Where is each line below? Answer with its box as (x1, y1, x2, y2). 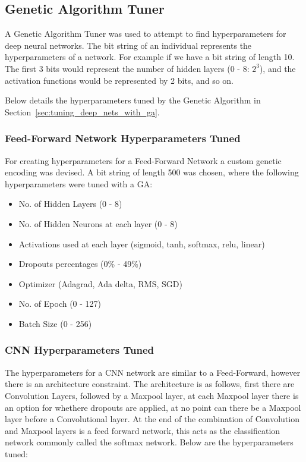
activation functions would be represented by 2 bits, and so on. (5, 74, 234, 86)
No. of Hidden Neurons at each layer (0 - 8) (18, 217, 178, 230)
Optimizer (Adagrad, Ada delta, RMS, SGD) (18, 277, 182, 290)
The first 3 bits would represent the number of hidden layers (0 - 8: (5, 62, 250, 74)
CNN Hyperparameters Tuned (5, 342, 154, 357)
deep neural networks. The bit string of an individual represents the (5, 39, 252, 51)
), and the (259, 62, 296, 74)
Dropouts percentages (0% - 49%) (18, 257, 142, 270)
